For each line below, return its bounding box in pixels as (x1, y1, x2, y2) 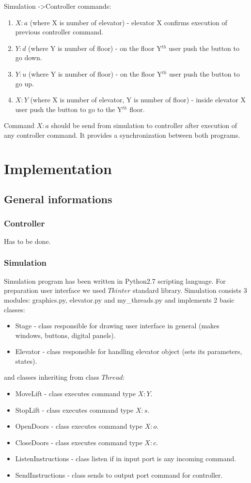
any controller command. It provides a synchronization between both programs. (4, 129, 240, 140)
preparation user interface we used (4, 285, 106, 295)
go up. (15, 78, 34, 88)
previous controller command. (15, 27, 104, 37)
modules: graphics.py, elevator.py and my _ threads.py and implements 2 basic (4, 294, 235, 305)
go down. (15, 52, 42, 63)
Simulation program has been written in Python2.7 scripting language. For (4, 275, 226, 286)
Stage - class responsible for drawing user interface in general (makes (15, 321, 220, 331)
